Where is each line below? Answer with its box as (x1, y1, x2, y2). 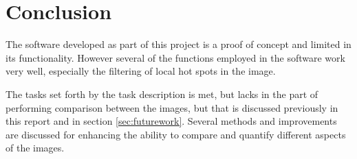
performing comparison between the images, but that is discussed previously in (6, 100, 338, 114)
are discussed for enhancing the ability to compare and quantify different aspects (6, 127, 346, 141)
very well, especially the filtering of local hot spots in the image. (6, 64, 276, 78)
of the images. (6, 140, 65, 155)
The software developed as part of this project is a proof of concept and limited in (6, 37, 351, 51)
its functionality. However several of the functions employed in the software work (6, 50, 345, 64)
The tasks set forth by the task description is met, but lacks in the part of (6, 86, 318, 101)
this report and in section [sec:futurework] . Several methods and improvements (6, 114, 337, 128)
